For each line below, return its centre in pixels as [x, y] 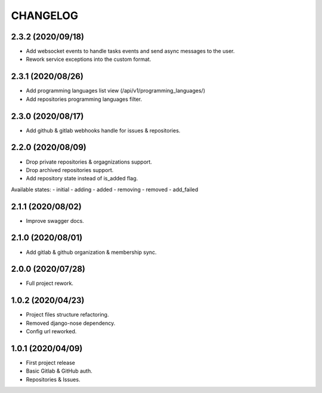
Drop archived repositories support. [70, 170]
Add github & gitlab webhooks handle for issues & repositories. [103, 130]
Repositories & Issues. [53, 379]
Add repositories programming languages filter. [84, 99]
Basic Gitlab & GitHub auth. [59, 371]
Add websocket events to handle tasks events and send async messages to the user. [130, 51]
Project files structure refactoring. [67, 315]
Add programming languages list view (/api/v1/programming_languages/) [116, 91]
